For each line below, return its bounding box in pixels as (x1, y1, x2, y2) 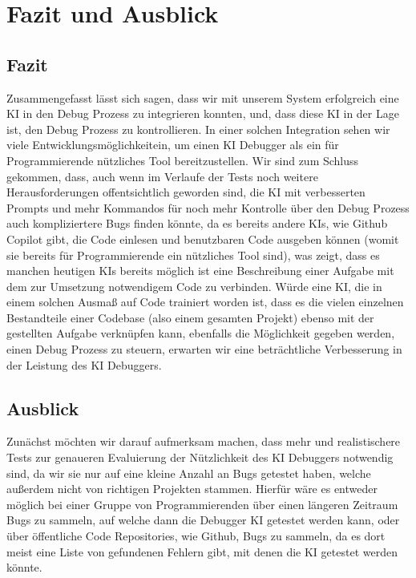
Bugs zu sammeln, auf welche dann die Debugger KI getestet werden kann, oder (6, 511, 400, 528)
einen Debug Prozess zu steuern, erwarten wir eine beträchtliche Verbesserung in (6, 341, 402, 358)
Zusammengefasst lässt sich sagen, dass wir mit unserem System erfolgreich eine (6, 89, 399, 106)
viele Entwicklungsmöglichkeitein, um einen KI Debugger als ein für (6, 136, 339, 153)
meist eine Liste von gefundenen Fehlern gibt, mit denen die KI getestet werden (6, 543, 398, 560)
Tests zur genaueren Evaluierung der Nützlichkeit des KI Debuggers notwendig (6, 449, 394, 466)
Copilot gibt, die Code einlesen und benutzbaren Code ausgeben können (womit (6, 230, 399, 247)
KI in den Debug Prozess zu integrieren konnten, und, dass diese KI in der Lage (6, 105, 399, 122)
